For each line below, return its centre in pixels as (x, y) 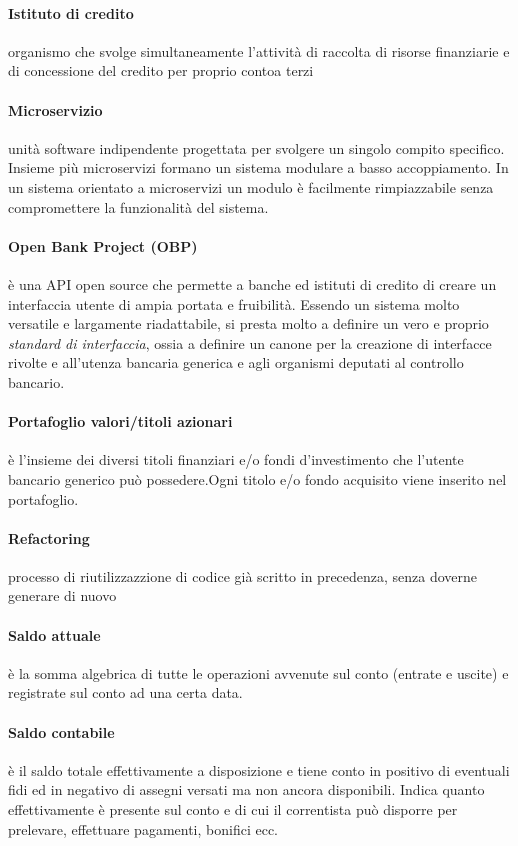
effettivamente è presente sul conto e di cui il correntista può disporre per (233, 809)
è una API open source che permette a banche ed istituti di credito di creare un (252, 283)
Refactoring (49, 537)
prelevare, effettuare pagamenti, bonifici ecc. (143, 828)
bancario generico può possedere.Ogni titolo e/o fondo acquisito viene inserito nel (257, 478)
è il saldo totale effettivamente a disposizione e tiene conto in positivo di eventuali (259, 769)
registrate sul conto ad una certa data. (125, 692)
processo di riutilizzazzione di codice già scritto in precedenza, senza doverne (243, 575)
